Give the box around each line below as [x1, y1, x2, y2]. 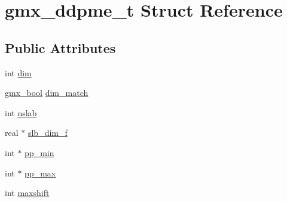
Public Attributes [5, 38, 116, 57]
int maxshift [5, 187, 50, 199]
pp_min [25, 146, 54, 159]
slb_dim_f [28, 126, 68, 139]
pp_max [25, 166, 56, 179]
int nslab [5, 106, 37, 119]
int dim [5, 66, 32, 79]
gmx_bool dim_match [5, 86, 88, 99]
